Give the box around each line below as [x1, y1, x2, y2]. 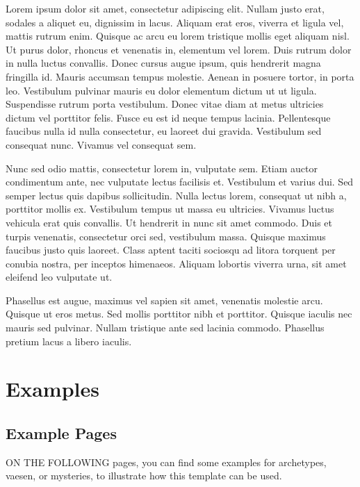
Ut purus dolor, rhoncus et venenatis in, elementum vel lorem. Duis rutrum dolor [6, 42, 352, 56]
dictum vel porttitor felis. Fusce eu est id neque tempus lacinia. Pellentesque [6, 110, 331, 124]
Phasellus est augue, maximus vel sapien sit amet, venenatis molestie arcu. [6, 292, 323, 307]
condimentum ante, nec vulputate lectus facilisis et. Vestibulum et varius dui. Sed [6, 174, 354, 189]
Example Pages [6, 422, 117, 444]
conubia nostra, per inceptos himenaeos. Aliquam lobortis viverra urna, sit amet [6, 256, 347, 270]
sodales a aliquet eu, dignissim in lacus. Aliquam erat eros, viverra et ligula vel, [6, 15, 344, 29]
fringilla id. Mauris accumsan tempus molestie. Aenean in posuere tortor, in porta [6, 69, 354, 83]
